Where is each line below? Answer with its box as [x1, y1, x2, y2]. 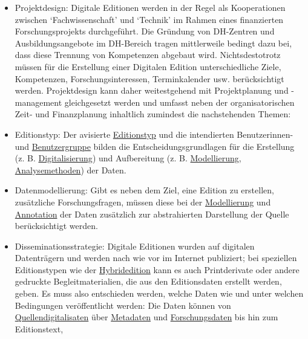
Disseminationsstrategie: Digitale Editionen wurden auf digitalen [15, 239, 255, 252]
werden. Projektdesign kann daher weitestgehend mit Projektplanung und [15, 84, 289, 97]
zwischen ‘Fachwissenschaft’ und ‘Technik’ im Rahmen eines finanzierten [15, 13, 284, 25]
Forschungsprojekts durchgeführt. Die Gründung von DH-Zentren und [15, 25, 275, 37]
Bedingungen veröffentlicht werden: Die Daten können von [15, 299, 231, 311]
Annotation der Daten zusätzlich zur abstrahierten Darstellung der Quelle [15, 207, 289, 220]
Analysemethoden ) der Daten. [15, 163, 126, 176]
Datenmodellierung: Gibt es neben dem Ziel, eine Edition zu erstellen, [15, 184, 274, 196]
